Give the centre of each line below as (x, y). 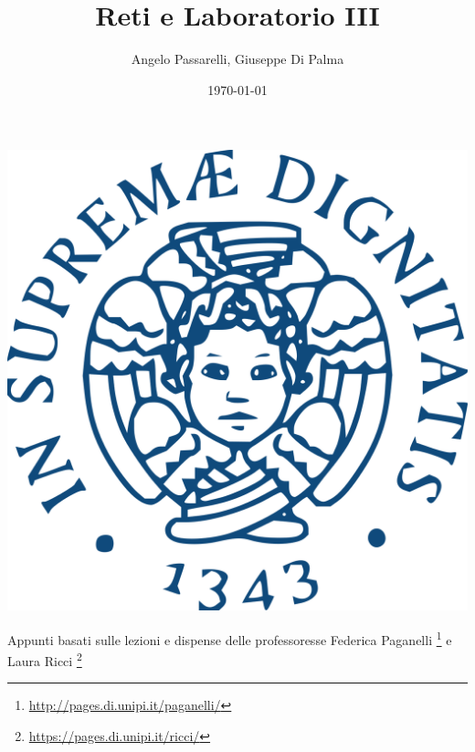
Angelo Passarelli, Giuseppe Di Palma (237, 59)
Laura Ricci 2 (45, 659)
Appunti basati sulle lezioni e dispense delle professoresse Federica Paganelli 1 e (230, 638)
